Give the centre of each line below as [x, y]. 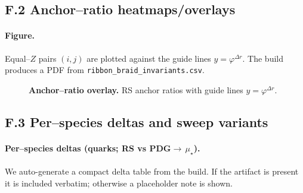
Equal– [18, 58]
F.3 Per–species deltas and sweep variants [137, 121]
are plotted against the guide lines [149, 58]
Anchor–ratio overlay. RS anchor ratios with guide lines [136, 89]
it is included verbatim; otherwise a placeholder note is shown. [119, 183]
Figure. [20, 35]
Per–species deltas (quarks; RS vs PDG [88, 148]
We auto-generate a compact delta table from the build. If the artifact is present [152, 171]
